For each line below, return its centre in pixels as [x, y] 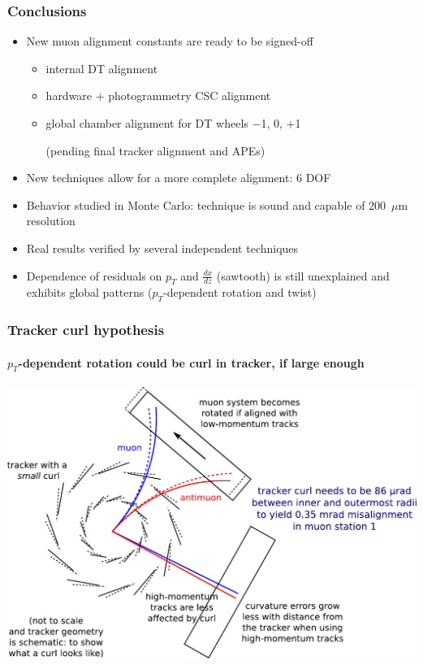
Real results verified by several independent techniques [162, 248]
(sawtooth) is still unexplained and [303, 275]
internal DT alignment [102, 68]
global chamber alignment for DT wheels [147, 123]
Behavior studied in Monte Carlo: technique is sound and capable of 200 [206, 204]
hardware [69, 96]
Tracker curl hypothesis [86, 330]
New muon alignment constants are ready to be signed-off [170, 41]
